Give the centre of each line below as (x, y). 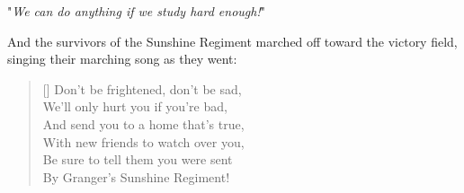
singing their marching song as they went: (122, 59)
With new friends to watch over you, (143, 141)
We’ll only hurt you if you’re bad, (135, 106)
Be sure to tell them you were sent (138, 159)
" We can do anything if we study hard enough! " (136, 11)
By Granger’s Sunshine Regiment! (136, 176)
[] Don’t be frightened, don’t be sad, (142, 88)
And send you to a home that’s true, (143, 123)
